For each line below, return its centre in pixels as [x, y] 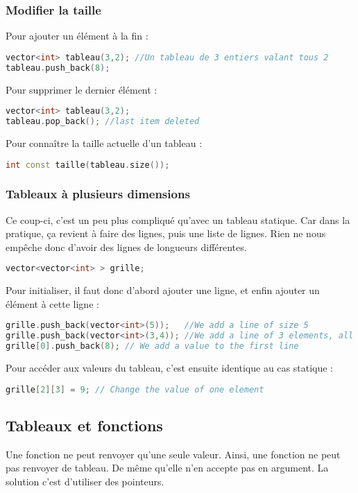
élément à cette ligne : [52, 303]
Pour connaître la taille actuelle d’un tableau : [104, 142]
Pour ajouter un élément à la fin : [77, 36]
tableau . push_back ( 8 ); [58, 68]
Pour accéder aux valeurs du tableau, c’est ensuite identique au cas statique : [170, 368]
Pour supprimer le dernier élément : [82, 89]
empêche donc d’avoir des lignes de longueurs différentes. [126, 247]
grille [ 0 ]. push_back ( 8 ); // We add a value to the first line [152, 346]
